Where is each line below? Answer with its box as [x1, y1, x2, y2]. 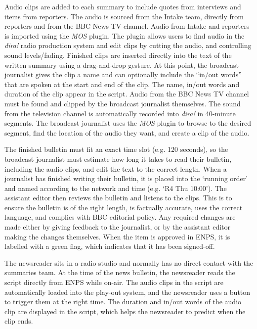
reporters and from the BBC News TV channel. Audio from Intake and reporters [4, 21, 250, 31]
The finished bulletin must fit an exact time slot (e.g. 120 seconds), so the [4, 144, 228, 154]
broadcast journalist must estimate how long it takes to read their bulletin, [4, 153, 232, 164]
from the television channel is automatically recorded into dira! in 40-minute [4, 108, 236, 118]
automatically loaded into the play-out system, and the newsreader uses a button [4, 286, 251, 297]
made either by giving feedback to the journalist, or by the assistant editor [4, 222, 231, 232]
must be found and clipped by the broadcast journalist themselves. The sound [4, 98, 241, 108]
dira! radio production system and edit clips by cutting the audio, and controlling [4, 40, 252, 50]
